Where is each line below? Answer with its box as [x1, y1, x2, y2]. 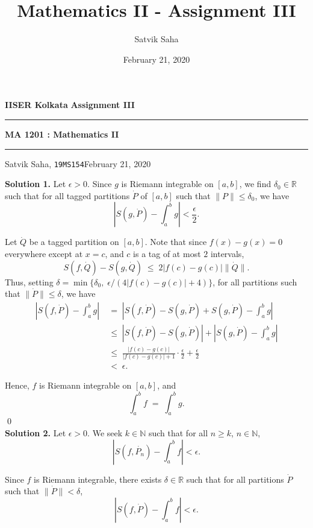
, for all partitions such [212, 275, 297, 288]
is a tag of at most [133, 247, 201, 259]
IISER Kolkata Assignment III [5, 98, 135, 111]
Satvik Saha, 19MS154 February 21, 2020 [5, 157, 151, 170]
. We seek [87, 426, 123, 439]
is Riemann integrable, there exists [34, 472, 162, 485]
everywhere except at [5, 247, 83, 259]
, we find [239, 177, 271, 190]
